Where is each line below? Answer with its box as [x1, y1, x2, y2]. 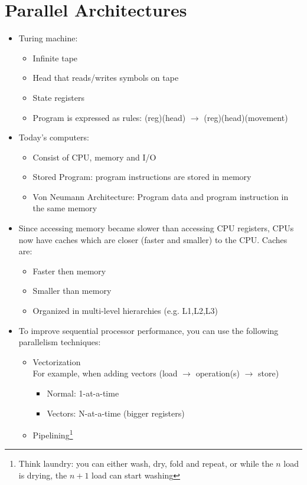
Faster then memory [32, 264, 106, 277]
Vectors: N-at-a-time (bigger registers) [47, 407, 185, 419]
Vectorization [32, 355, 81, 368]
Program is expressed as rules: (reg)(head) [32, 111, 186, 123]
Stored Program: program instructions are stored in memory [32, 171, 252, 183]
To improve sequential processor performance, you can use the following [18, 324, 279, 336]
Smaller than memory [32, 284, 112, 297]
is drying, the [18, 469, 67, 481]
